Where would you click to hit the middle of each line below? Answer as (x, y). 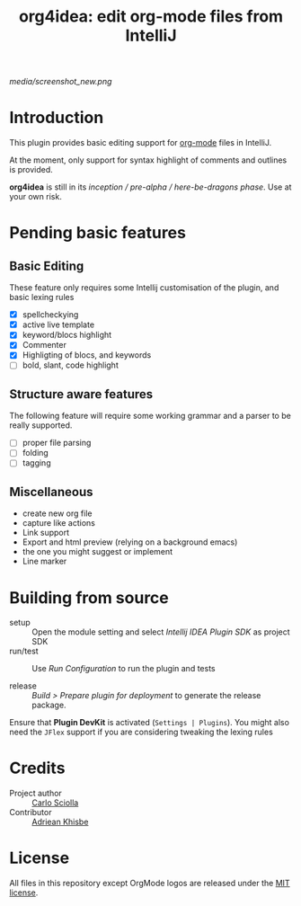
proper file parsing (57, 443)
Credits (37, 768)
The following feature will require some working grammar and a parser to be (150, 416)
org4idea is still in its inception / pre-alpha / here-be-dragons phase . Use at (150, 187)
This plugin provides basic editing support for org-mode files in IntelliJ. (141, 143)
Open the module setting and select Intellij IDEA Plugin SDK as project (161, 632)
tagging (36, 463)
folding (35, 453)
